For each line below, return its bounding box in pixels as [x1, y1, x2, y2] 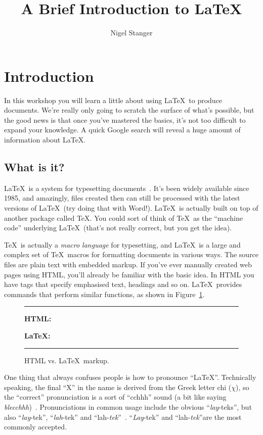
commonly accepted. [4, 421, 67, 432]
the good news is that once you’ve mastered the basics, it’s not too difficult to [4, 114, 246, 125]
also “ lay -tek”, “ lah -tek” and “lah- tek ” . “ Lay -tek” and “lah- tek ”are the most [4, 411, 242, 422]
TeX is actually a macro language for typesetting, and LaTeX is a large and [4, 239, 241, 250]
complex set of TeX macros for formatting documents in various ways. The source [4, 249, 259, 260]
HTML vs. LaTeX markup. [24, 355, 109, 365]
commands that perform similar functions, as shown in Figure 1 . [4, 288, 205, 299]
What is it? [4, 159, 65, 175]
